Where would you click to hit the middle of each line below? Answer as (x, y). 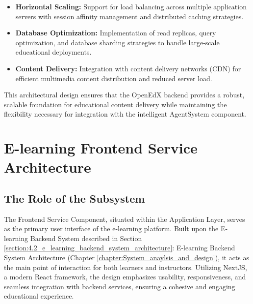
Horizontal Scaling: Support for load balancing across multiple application (131, 6)
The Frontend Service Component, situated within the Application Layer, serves (125, 219)
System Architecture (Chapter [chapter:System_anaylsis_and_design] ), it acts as (127, 258)
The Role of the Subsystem (75, 198)
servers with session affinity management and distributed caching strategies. (129, 16)
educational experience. (39, 296)
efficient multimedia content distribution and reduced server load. (114, 78)
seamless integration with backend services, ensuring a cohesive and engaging (120, 286)
